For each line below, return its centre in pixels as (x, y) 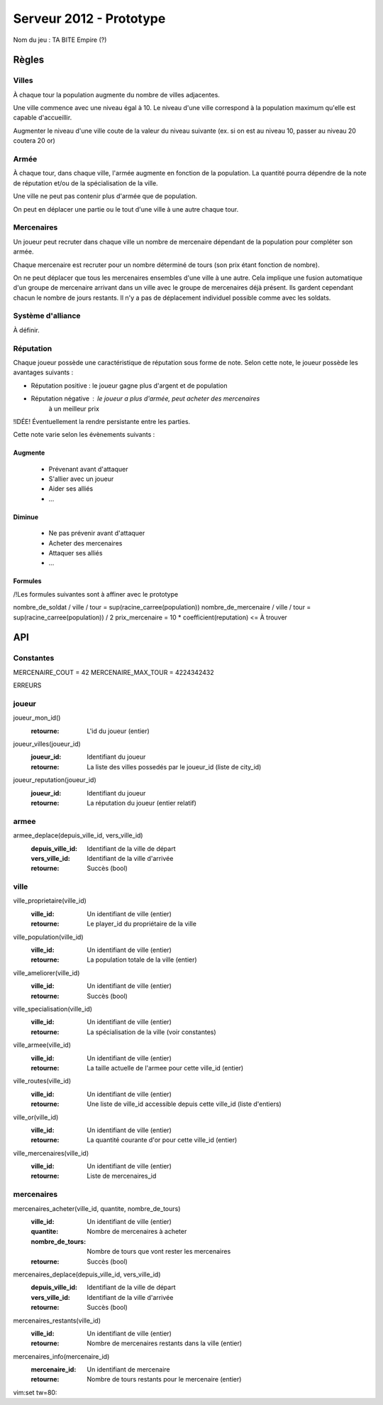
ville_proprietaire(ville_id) (50, 901)
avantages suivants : (43, 372)
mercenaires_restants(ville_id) (57, 1320)
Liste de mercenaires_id (122, 1176)
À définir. (26, 330)
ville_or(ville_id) (36, 1117)
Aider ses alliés (71, 489)
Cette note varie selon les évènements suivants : (84, 435)
